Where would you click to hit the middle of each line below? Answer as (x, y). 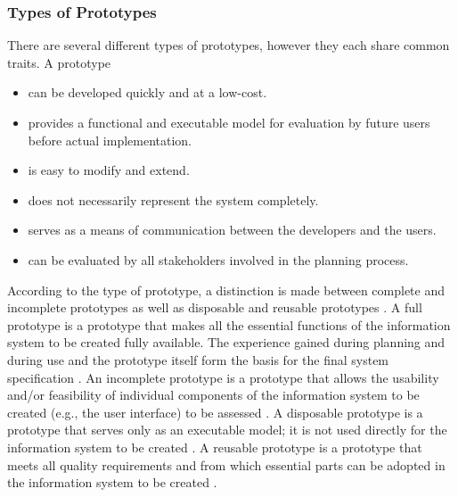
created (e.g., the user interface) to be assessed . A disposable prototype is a (215, 412)
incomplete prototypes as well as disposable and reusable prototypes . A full (215, 307)
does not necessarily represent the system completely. (173, 199)
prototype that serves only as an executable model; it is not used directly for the (227, 430)
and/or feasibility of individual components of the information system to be (213, 395)
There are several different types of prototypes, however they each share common (229, 45)
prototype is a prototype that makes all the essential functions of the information (229, 324)
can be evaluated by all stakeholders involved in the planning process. (218, 259)
